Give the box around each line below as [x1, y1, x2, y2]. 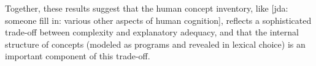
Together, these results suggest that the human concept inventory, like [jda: [5, 2, 288, 14]
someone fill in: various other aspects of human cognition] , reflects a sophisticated [5, 13, 312, 26]
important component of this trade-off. [5, 50, 150, 62]
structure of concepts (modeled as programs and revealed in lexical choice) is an [5, 37, 306, 50]
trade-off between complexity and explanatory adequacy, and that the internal [5, 26, 299, 38]
